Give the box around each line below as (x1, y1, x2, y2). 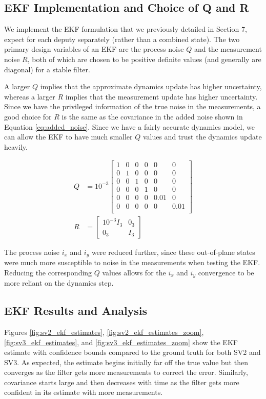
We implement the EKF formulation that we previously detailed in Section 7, (4, 24, 247, 34)
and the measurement (194, 44, 262, 54)
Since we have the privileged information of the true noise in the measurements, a (4, 101, 261, 112)
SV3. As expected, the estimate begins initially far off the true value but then (4, 356, 248, 367)
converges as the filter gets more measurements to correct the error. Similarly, (4, 367, 248, 377)
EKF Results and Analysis (4, 303, 148, 318)
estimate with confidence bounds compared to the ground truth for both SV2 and (4, 347, 261, 357)
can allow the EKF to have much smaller (4, 131, 133, 142)
